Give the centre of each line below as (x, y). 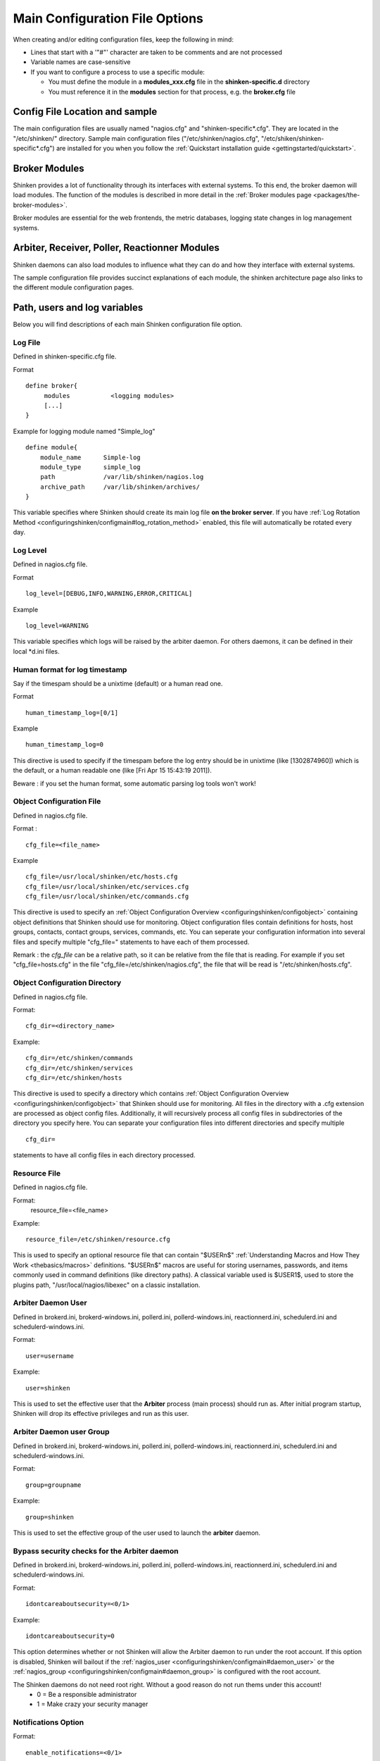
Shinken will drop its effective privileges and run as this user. (101, 1414)
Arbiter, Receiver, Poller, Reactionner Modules (116, 248)
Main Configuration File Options (108, 18)
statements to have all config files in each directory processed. (104, 1155)
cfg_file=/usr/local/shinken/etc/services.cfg (107, 886)
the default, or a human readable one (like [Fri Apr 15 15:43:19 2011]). (113, 771)
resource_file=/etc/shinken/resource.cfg (98, 1239)
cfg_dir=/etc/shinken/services (80, 1068)
